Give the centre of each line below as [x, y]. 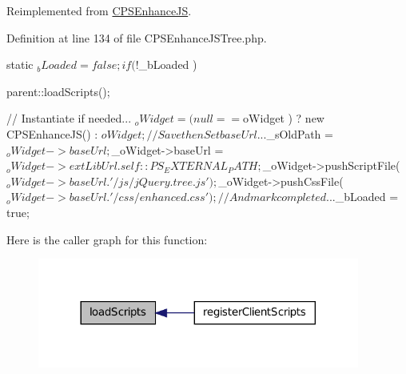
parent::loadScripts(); [58, 91]
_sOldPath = [300, 133]
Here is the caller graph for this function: [107, 239]
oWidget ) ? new [284, 118]
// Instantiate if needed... [69, 118]
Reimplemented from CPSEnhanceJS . [99, 10]
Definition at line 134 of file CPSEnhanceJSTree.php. [137, 37]
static [20, 64]
